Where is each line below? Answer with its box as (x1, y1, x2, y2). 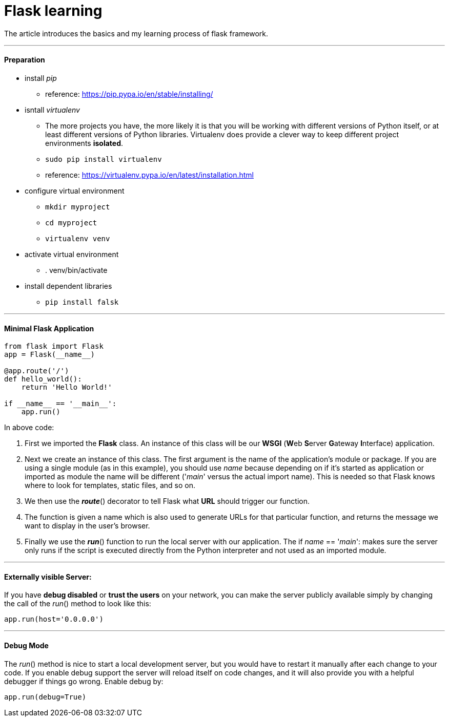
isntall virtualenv (25, 105, 80, 114)
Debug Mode (4, 641, 49, 650)
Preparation (4, 55, 45, 65)
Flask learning (4, 2, 103, 19)
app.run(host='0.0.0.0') (4, 615, 104, 624)
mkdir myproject (45, 202, 110, 211)
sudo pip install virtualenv (45, 155, 162, 163)
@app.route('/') (4, 367, 69, 375)
